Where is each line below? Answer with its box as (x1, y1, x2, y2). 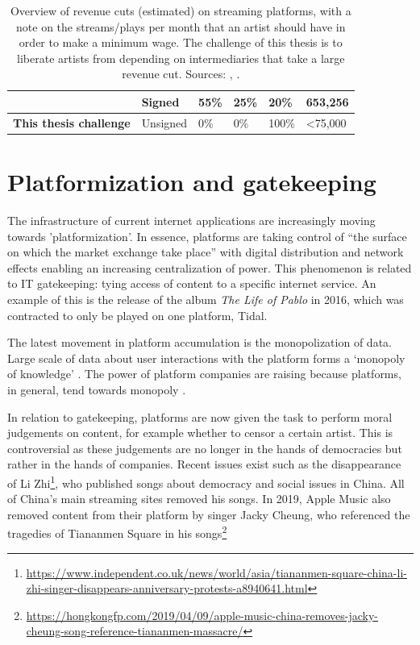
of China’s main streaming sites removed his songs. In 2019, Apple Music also (7, 490, 391, 507)
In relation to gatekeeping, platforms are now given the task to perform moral (7, 408, 393, 425)
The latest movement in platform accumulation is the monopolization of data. (7, 334, 392, 351)
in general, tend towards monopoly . (7, 381, 186, 397)
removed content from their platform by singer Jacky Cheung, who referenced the (7, 506, 410, 522)
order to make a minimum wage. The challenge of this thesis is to (19, 34, 343, 51)
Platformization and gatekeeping (7, 165, 376, 198)
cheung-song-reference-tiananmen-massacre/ (26, 622, 243, 639)
